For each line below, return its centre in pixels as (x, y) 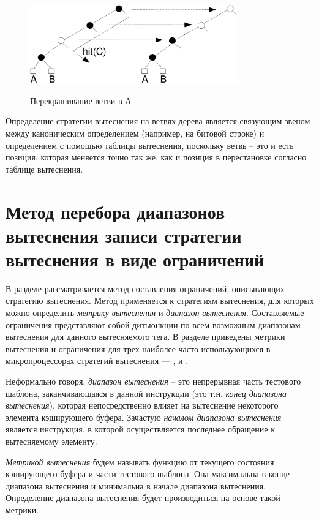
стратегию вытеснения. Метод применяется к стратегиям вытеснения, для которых (160, 300)
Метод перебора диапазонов (115, 211)
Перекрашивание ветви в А (81, 100)
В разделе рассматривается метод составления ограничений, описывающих (145, 288)
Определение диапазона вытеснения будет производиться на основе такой (143, 498)
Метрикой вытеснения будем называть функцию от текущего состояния (140, 462)
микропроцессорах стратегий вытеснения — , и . (97, 360)
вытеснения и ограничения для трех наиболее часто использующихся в (138, 348)
